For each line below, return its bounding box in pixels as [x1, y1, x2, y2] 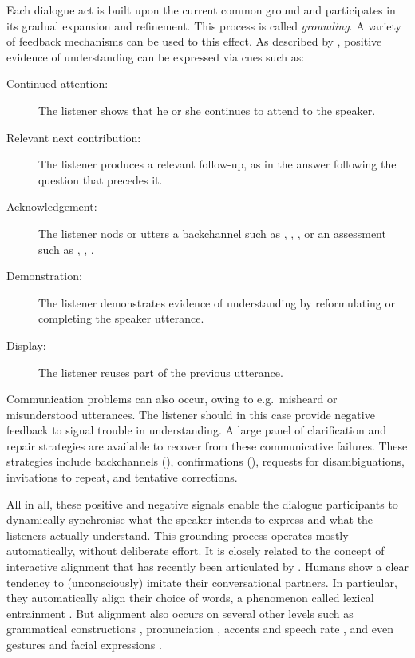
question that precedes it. [38, 171, 163, 188]
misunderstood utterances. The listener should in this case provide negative [6, 406, 375, 422]
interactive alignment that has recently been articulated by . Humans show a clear [6, 558, 409, 575]
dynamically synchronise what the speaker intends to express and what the [6, 511, 373, 528]
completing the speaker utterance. [38, 310, 204, 327]
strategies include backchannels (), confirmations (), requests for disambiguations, [6, 453, 405, 470]
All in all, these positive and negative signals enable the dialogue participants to [6, 495, 398, 512]
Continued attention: [6, 75, 109, 92]
